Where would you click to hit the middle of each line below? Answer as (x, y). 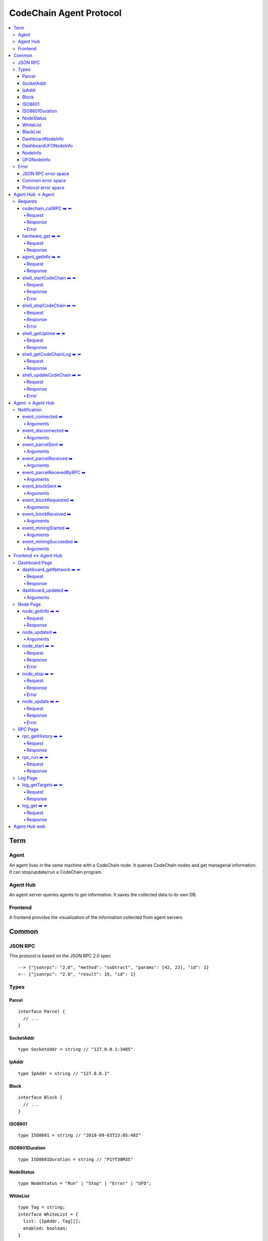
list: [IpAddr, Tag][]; (52, 1221)
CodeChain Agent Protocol (65, 13)
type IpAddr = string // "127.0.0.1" (64, 1073)
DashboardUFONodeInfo (48, 146)
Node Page (30, 604)
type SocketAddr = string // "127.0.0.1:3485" (76, 1049)
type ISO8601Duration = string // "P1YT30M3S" (76, 1159)
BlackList (32, 132)
